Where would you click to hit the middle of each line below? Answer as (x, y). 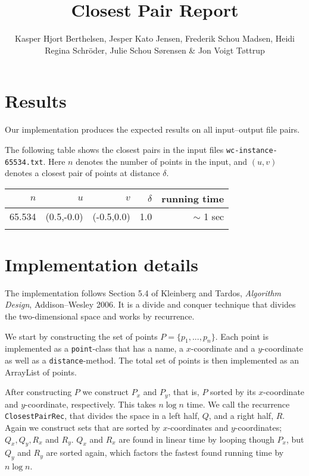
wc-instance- (252, 150)
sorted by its (233, 392)
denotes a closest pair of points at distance (82, 173)
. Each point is (242, 336)
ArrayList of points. (41, 372)
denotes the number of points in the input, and (162, 161)
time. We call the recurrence (238, 404)
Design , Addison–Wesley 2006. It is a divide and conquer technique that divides (150, 304)
